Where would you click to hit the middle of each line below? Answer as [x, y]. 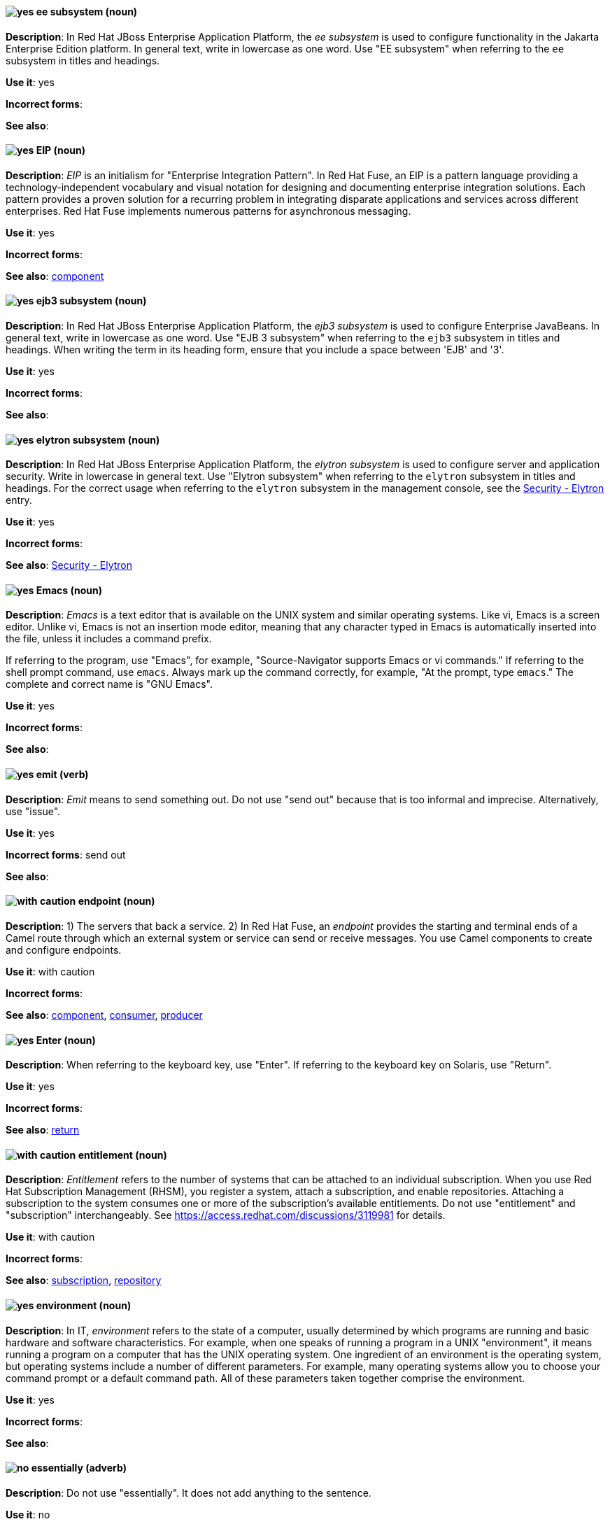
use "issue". [33, 811]
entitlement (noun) [122, 1155]
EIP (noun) [61, 150]
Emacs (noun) [69, 590]
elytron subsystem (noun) [98, 439]
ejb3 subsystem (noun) [91, 301]
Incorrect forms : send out [66, 854]
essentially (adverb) [79, 1468]
